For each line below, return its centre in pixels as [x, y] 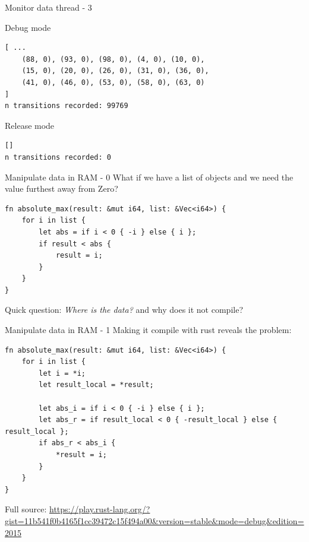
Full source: [26, 509]
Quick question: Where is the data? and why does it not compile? [124, 310]
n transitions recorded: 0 [58, 157]
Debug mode [28, 27]
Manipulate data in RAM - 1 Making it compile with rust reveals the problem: [148, 330]
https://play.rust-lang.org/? [100, 509]
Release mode [30, 125]
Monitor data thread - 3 [48, 7]
